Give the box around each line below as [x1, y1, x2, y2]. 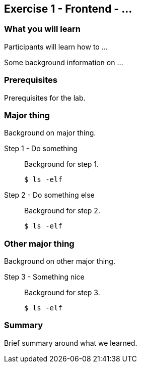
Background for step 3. [24, 288, 100, 297]
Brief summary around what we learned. [4, 338, 137, 347]
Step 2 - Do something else [4, 191, 95, 200]
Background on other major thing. [4, 257, 115, 266]
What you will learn [4, 24, 81, 34]
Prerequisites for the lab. [4, 93, 86, 102]
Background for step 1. [24, 160, 99, 169]
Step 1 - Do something [4, 144, 78, 153]
